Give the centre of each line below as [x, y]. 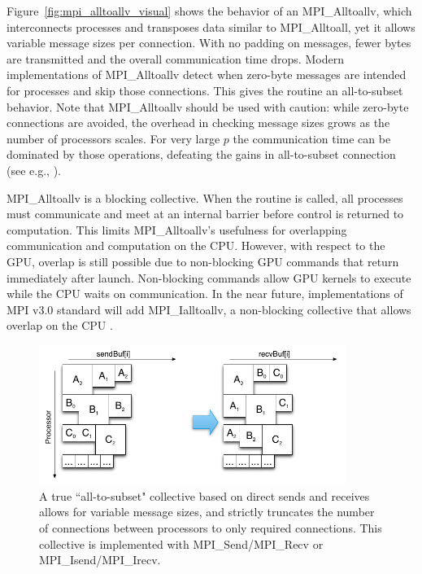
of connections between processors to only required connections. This [211, 527]
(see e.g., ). [34, 170]
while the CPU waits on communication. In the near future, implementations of [205, 294]
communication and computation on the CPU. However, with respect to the [196, 245]
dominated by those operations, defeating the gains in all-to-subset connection [201, 154]
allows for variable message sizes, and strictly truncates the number [207, 512]
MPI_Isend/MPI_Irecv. [100, 560]
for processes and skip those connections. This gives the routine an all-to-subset [205, 90]
